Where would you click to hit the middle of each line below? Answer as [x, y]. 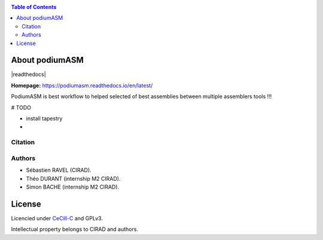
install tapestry [44, 119]
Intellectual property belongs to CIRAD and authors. [75, 229]
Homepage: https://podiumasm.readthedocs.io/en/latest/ [82, 85]
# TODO [21, 107]
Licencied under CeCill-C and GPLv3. [57, 218]
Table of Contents [34, 7]
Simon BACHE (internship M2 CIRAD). [73, 187]
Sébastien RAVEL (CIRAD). [59, 170]
